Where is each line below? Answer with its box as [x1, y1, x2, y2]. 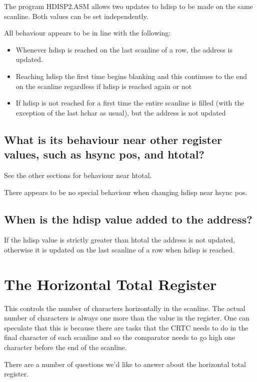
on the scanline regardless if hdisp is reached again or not [15, 80, 192, 91]
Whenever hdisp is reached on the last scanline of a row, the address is [15, 44, 232, 54]
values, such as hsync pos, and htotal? [4, 146, 204, 162]
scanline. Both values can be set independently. [4, 10, 148, 21]
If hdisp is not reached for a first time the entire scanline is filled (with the [15, 97, 244, 108]
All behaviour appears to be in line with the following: [4, 27, 171, 38]
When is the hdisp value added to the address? [4, 211, 252, 226]
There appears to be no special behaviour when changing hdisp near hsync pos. [4, 186, 247, 197]
